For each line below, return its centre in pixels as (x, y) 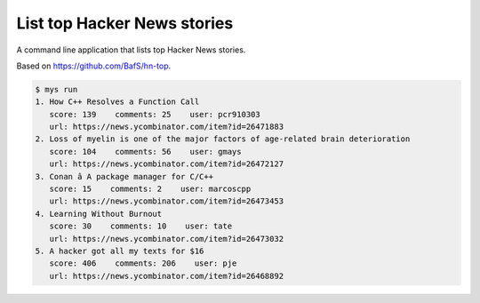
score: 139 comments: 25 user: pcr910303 (155, 114)
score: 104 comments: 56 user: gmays (145, 151)
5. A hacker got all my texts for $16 (120, 251)
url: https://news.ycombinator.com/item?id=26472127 (167, 164)
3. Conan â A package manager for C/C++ (124, 176)
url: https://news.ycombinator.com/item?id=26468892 (167, 276)
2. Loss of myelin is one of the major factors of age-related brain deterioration (223, 139)
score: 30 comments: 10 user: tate (141, 226)
